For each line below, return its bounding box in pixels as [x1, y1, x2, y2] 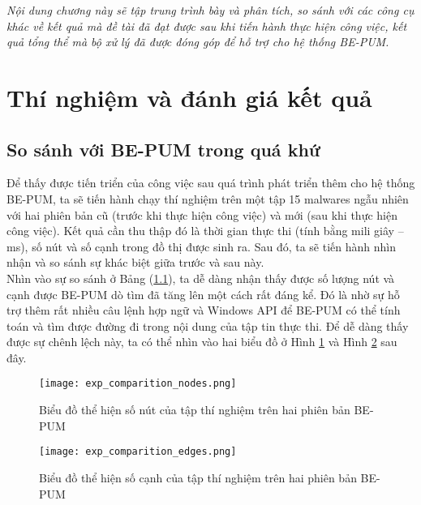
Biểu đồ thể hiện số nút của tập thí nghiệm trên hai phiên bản [39, 401, 350, 418]
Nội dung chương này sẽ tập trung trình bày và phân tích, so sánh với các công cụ [6, 2, 415, 18]
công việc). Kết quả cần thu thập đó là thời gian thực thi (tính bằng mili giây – [6, 222, 404, 239]
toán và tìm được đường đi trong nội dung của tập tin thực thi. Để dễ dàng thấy [6, 317, 409, 334]
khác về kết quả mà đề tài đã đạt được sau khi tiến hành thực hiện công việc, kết [6, 17, 407, 34]
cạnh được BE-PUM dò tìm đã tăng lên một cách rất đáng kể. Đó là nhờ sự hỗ [6, 285, 400, 302]
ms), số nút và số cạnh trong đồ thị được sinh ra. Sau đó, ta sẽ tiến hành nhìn [6, 238, 396, 255]
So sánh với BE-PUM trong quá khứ [6, 136, 320, 161]
